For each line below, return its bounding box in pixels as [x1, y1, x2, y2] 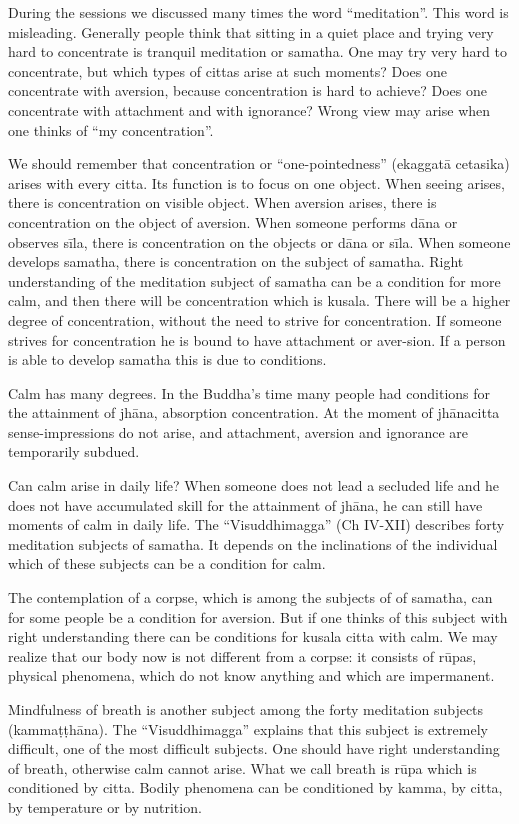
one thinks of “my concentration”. [8, 119, 214, 140]
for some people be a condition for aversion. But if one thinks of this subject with [8, 606, 508, 627]
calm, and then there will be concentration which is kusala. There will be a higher [8, 290, 511, 311]
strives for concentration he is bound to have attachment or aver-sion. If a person [8, 329, 506, 350]
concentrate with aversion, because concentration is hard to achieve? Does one [8, 80, 487, 101]
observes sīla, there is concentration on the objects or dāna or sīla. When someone [8, 231, 511, 252]
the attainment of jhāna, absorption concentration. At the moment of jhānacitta [8, 402, 500, 423]
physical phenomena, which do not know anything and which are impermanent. [8, 665, 495, 686]
